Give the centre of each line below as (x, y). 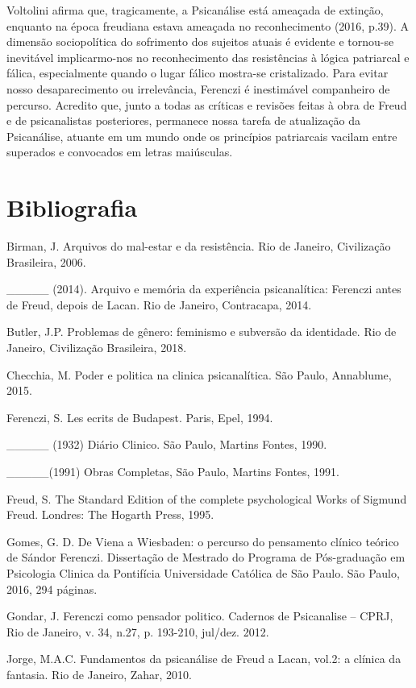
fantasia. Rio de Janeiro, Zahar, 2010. (100, 674)
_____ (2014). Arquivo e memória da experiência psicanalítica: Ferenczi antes (204, 289)
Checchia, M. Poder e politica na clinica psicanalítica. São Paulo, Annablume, (199, 374)
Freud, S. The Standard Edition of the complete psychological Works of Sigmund (207, 498)
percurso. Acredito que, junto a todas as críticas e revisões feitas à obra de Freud (207, 104)
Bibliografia (72, 207)
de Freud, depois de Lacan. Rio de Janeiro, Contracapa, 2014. (159, 304)
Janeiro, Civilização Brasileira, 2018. (97, 348)
